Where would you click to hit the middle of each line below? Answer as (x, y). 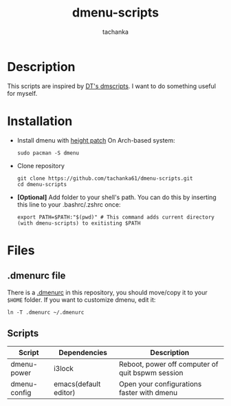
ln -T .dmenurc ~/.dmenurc (46, 312)
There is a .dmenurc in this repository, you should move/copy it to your (107, 292)
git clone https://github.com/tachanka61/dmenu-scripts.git (105, 178)
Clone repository (41, 165)
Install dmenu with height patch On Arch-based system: (96, 140)
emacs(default (77, 384)
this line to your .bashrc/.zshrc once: (69, 204)
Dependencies (83, 353)
